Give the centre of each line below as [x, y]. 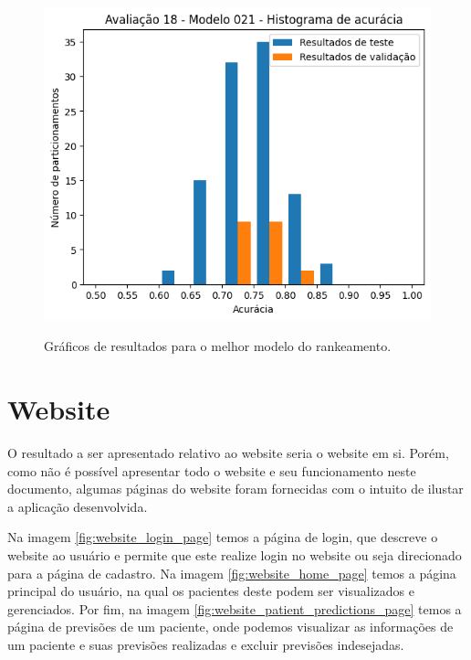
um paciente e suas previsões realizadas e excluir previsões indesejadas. [206, 644]
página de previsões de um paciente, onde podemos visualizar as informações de [230, 627]
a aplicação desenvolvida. [78, 506]
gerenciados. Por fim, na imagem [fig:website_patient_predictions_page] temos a [235, 608]
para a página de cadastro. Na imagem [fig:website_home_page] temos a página [232, 573]
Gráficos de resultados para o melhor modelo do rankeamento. [218, 346]
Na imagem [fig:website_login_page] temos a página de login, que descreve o [223, 537]
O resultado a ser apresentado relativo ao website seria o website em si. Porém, [228, 452]
